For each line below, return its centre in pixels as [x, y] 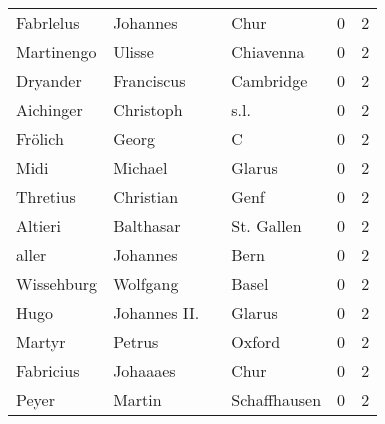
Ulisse [133, 51]
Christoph [148, 109]
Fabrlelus [48, 22]
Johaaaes [144, 370]
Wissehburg [57, 283]
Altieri [38, 225]
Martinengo [56, 51]
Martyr [41, 341]
